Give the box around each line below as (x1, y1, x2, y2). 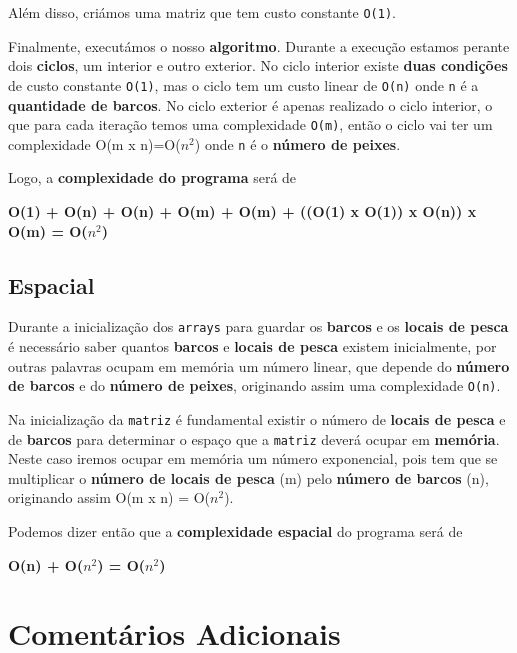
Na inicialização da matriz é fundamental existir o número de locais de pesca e (8, 408, 506, 429)
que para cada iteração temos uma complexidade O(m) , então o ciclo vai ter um (8, 114, 493, 135)
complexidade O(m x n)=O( (8, 133, 181, 154)
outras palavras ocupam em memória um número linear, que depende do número (8, 355, 510, 376)
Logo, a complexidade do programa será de (8, 167, 297, 188)
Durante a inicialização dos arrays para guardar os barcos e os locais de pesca (8, 316, 509, 337)
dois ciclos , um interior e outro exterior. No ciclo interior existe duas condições (8, 55, 508, 76)
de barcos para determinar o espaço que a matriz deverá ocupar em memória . (8, 428, 500, 449)
